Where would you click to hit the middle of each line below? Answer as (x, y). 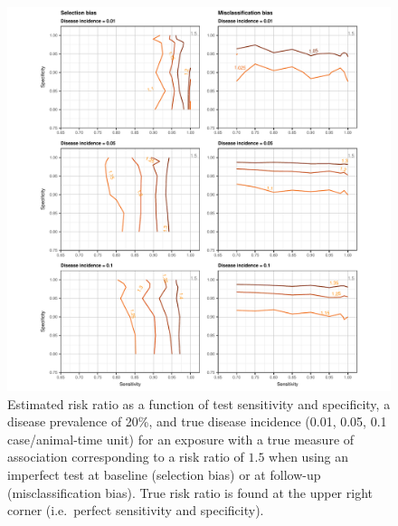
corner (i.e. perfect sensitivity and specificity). (136, 510)
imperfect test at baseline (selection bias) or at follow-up (164, 474)
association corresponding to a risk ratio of (126, 457)
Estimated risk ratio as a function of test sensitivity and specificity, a (199, 403)
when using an (309, 457)
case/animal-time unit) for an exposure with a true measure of (181, 439)
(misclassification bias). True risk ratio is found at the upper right (190, 492)
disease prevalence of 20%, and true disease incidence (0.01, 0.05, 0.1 (197, 421)
